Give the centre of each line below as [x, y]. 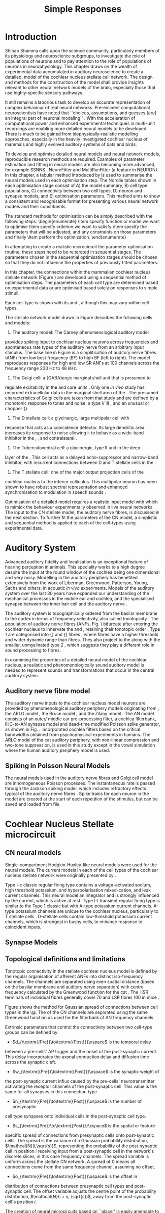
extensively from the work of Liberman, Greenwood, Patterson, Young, [77, 583]
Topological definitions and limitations [65, 959]
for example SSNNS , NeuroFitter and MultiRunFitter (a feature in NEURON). [82, 170]
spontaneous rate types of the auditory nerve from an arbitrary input [75, 347]
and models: [18, 323]
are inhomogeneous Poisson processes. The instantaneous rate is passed [80, 783]
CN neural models [33, 853]
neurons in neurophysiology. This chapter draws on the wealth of [71, 66]
